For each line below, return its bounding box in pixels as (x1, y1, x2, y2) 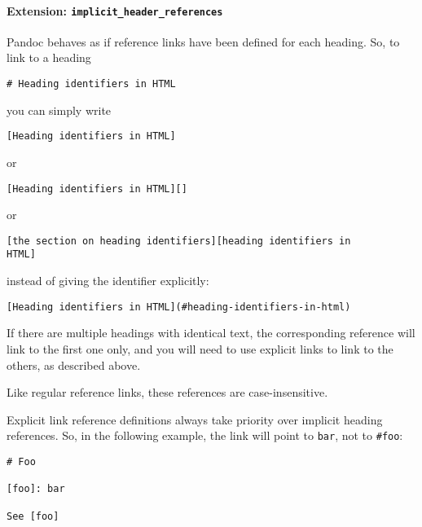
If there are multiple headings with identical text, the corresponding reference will (7, 324, 415, 341)
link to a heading (7, 49, 91, 66)
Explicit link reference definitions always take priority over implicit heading (7, 411, 383, 428)
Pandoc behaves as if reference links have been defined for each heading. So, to (7, 33, 400, 50)
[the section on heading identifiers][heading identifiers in (7, 235, 351, 247)
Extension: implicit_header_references (7, 2, 223, 19)
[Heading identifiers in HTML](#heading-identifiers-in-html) (7, 301, 351, 313)
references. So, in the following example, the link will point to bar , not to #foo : (7, 427, 403, 444)
